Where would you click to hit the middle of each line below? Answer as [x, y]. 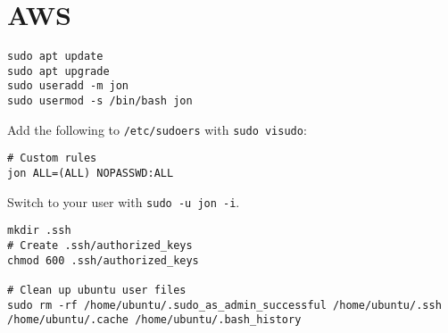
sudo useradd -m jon [68, 86]
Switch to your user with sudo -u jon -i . [124, 201]
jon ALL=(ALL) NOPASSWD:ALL [91, 174]
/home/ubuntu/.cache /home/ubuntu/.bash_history [154, 320]
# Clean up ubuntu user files [97, 290]
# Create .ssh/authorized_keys [100, 246]
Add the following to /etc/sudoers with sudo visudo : [157, 129]
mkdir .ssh [39, 231]
